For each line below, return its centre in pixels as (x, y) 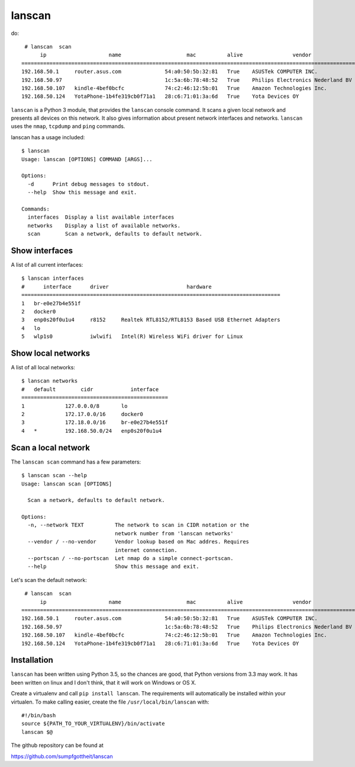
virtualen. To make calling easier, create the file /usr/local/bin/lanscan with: (110, 702)
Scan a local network (50, 448)
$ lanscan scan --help (54, 475)
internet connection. (146, 550)
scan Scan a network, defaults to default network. (115, 234)
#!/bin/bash (39, 715)
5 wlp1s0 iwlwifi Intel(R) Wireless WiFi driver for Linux (132, 337)
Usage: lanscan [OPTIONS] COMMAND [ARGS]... (87, 159)
